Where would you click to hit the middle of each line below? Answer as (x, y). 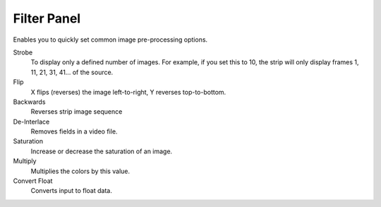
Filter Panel (47, 18)
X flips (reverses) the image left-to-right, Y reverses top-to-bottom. (128, 92)
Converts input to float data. (71, 191)
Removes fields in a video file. (74, 131)
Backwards (29, 102)
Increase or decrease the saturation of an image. (102, 151)
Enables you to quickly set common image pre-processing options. (110, 40)
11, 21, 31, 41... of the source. (72, 72)
